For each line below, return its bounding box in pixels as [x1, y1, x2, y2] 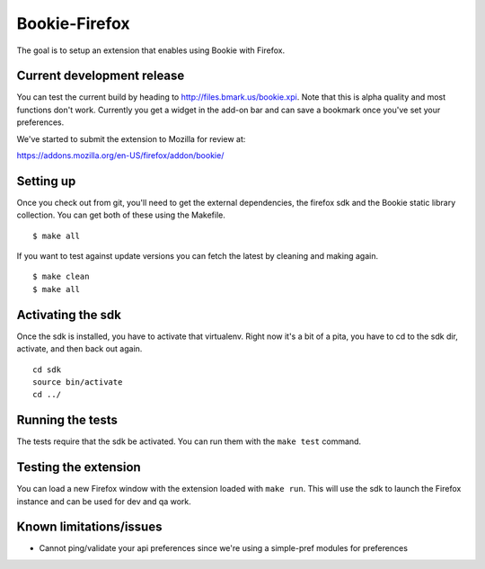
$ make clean [32, 271, 90, 282]
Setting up [16, 173, 76, 189]
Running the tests [16, 413, 119, 428]
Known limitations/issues [16, 520, 163, 535]
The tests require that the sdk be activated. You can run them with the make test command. [16, 436, 362, 447]
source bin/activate [32, 377, 123, 387]
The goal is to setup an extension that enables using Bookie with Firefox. [16, 45, 286, 56]
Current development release [16, 68, 185, 84]
